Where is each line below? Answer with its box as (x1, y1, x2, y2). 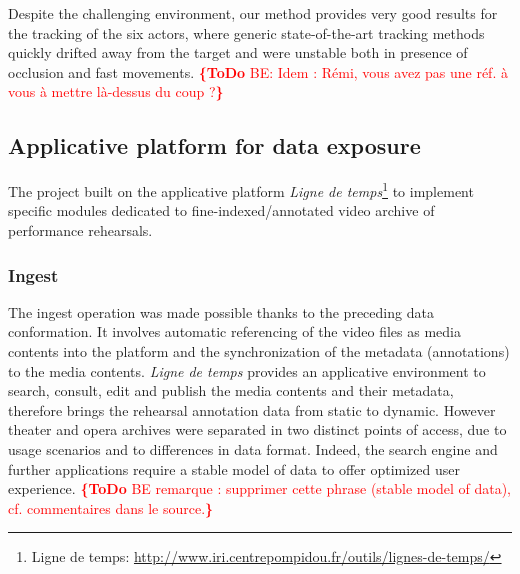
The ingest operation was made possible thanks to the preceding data (8, 301, 434, 322)
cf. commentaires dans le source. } (8, 497, 214, 518)
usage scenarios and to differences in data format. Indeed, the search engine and (8, 438, 498, 459)
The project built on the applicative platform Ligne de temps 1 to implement (8, 178, 474, 201)
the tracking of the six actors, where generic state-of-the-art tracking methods (8, 22, 485, 43)
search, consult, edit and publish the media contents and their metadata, (8, 380, 454, 401)
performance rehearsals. (8, 220, 153, 241)
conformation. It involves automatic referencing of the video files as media (8, 321, 461, 342)
